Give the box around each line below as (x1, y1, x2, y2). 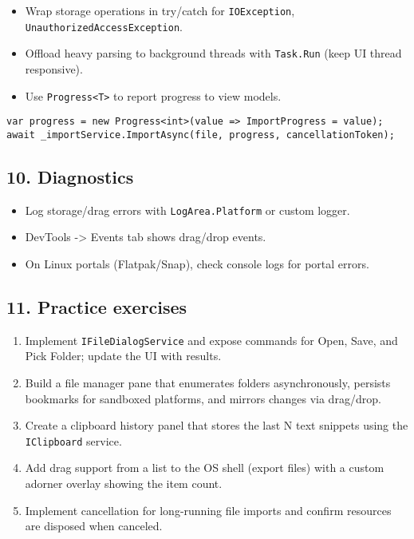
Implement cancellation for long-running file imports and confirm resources (25, 501, 392, 518)
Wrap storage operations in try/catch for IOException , (25, 2, 295, 18)
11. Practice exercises (6, 294, 187, 319)
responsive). (25, 60, 83, 77)
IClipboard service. (25, 432, 122, 449)
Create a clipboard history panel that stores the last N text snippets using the (25, 417, 408, 434)
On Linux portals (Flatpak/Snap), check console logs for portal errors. (25, 255, 369, 271)
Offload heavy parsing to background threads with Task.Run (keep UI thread (25, 45, 402, 61)
